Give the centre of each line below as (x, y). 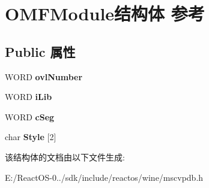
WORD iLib (29, 97)
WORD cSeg (30, 116)
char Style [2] (31, 137)
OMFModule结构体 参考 (105, 13)
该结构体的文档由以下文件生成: (65, 157)
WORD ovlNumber (44, 76)
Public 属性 (40, 51)
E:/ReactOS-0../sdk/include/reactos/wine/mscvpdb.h (104, 177)
